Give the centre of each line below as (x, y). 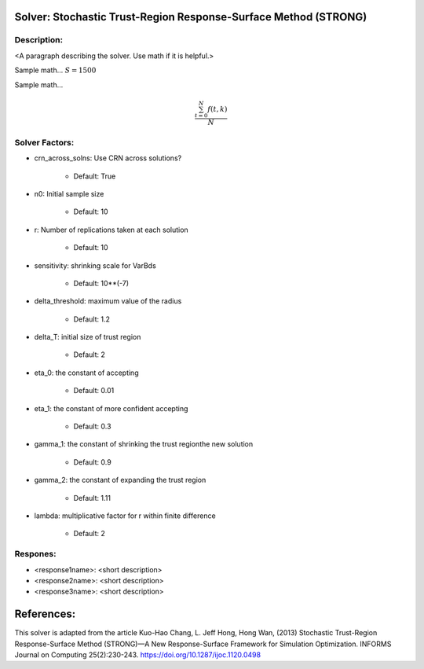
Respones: (35, 554)
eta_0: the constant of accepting (86, 373)
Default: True (95, 176)
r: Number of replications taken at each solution (111, 230)
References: (45, 614)
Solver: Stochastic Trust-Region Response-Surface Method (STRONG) (191, 17)
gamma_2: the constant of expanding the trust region (120, 480)
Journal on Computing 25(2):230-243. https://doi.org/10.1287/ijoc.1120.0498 (138, 654)
